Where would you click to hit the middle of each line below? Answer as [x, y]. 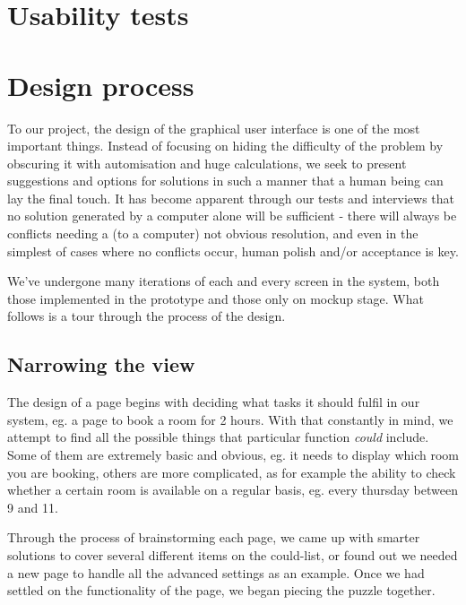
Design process [101, 85]
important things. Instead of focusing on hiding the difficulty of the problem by [225, 146]
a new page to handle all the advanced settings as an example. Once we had [216, 572]
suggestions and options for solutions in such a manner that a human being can [225, 181]
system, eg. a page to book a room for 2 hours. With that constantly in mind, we [230, 419]
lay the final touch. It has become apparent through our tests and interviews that [231, 198]
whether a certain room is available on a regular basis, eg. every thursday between [233, 490]
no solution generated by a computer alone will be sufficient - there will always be [232, 216]
